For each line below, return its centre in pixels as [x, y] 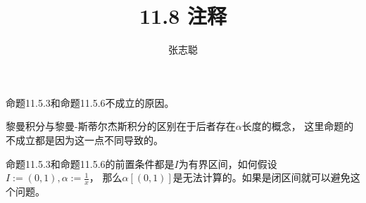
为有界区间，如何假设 [228, 163]
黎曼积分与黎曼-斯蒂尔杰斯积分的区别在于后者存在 [121, 126]
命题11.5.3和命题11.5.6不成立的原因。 [90, 102]
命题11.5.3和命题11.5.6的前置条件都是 [90, 163]
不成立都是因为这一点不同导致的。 [84, 139]
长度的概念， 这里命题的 [298, 126]
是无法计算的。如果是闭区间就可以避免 [261, 177]
